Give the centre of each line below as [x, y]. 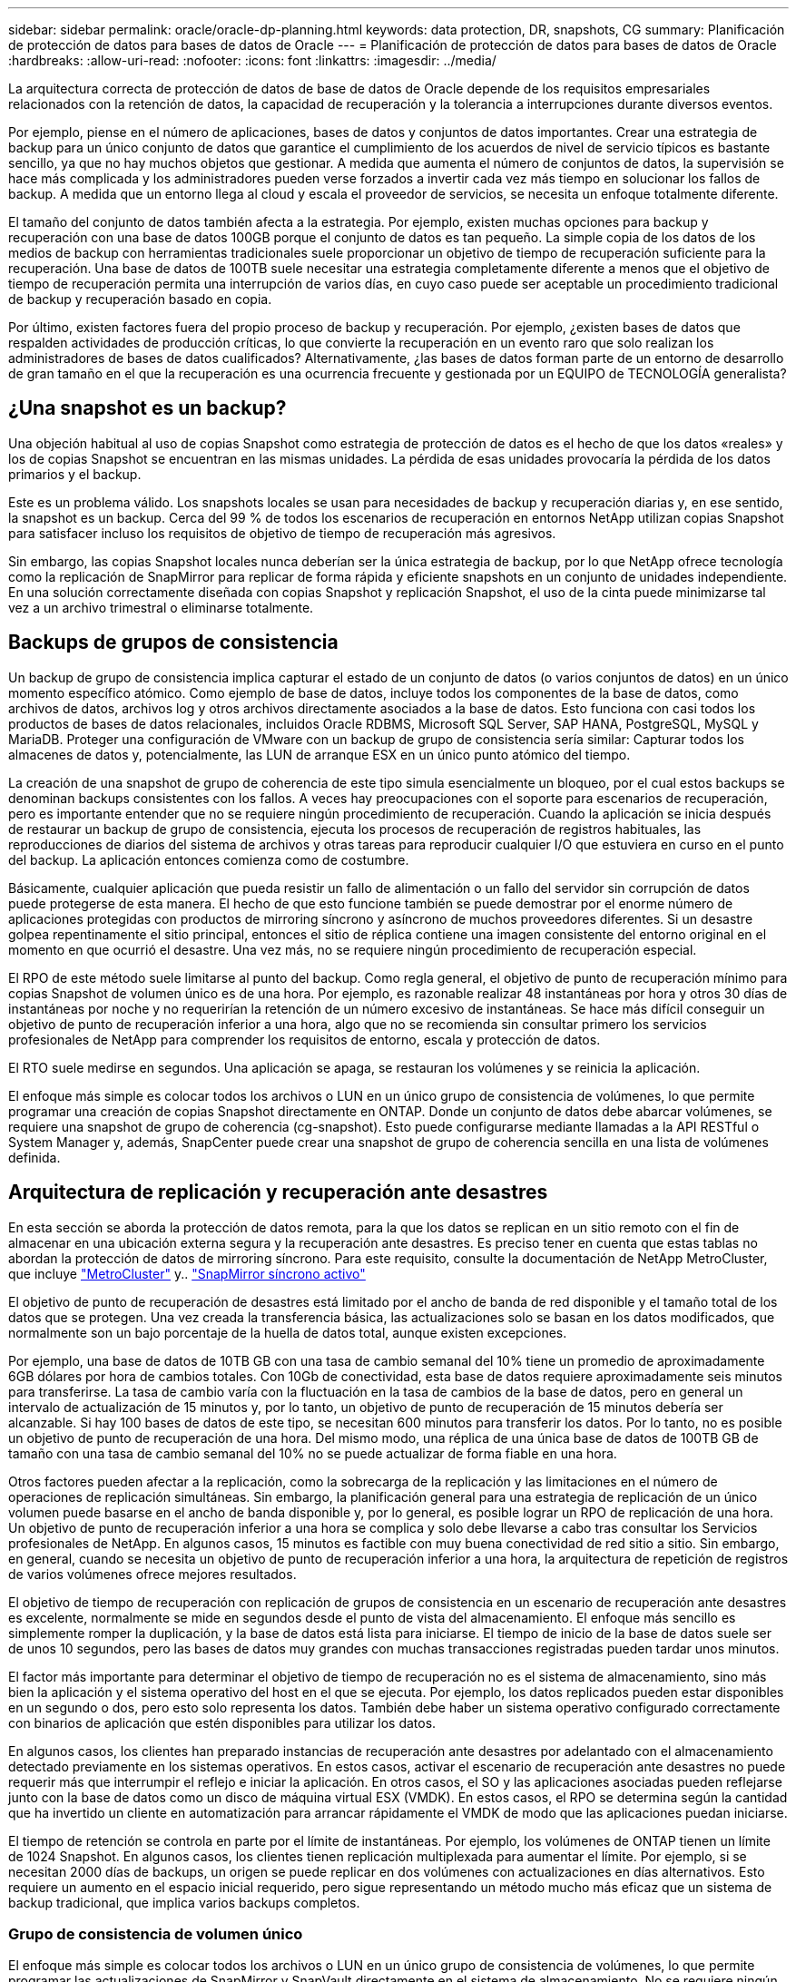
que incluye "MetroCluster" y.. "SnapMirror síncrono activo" [187, 1273]
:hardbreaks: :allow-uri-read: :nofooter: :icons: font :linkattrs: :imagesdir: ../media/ [252, 60]
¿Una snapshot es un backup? [147, 408]
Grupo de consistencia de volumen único [156, 1933]
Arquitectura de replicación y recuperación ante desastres [278, 1192]
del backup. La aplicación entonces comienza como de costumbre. [209, 859]
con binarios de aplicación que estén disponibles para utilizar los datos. [222, 1722]
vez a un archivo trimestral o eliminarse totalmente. [161, 607]
